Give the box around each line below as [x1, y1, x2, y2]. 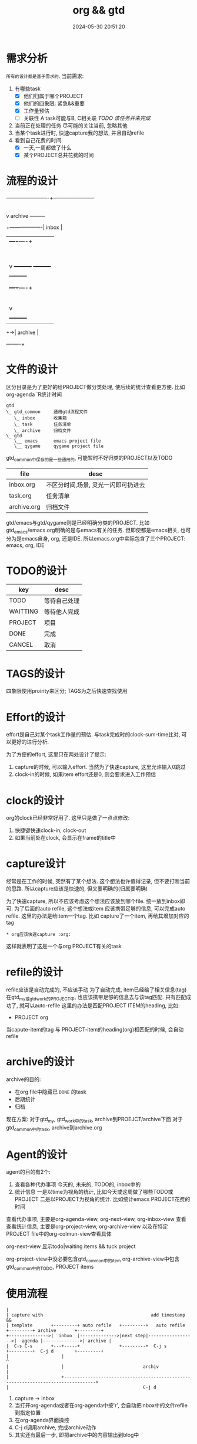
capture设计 [6, 857, 66, 870]
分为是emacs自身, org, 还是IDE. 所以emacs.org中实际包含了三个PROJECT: [6, 535, 186, 542]
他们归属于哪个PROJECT [23, 92, 84, 99]
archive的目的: [6, 1075, 41, 1083]
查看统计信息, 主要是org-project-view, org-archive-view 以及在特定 [6, 1223, 169, 1230]
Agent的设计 [6, 1148, 68, 1161]
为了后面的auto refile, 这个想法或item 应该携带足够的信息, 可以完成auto [14, 905, 186, 912]
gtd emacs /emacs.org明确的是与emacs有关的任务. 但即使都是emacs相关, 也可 [6, 526, 191, 535]
